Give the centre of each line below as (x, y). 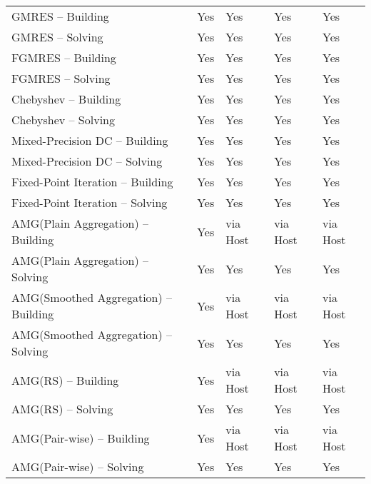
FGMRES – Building (64, 57)
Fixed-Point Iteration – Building (92, 182)
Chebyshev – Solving (63, 120)
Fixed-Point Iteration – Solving (90, 202)
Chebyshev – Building (66, 99)
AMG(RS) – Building (65, 380)
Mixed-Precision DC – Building (90, 140)
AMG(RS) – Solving (62, 409)
